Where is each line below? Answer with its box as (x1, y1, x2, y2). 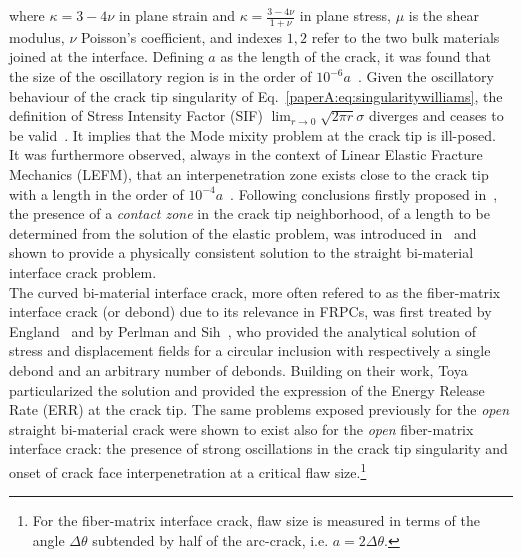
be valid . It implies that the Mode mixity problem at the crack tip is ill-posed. (9, 124, 496, 145)
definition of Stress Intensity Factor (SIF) (9, 105, 263, 126)
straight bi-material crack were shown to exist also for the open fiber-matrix (9, 418, 474, 439)
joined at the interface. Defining (9, 46, 204, 67)
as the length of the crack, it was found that (220, 46, 491, 67)
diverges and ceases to (368, 105, 504, 126)
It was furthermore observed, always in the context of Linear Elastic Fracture (9, 144, 483, 165)
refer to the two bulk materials (311, 26, 500, 47)
